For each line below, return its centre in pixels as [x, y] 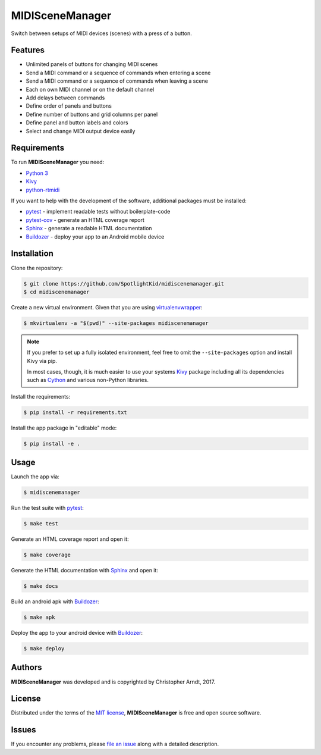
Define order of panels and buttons [69, 106]
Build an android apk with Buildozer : [55, 602]
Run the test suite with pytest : [48, 508]
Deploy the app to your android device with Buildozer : [77, 633]
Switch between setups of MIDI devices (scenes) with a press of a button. [102, 33]
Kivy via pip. [42, 361]
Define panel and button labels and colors [77, 123]
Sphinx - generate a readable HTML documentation [89, 228]
